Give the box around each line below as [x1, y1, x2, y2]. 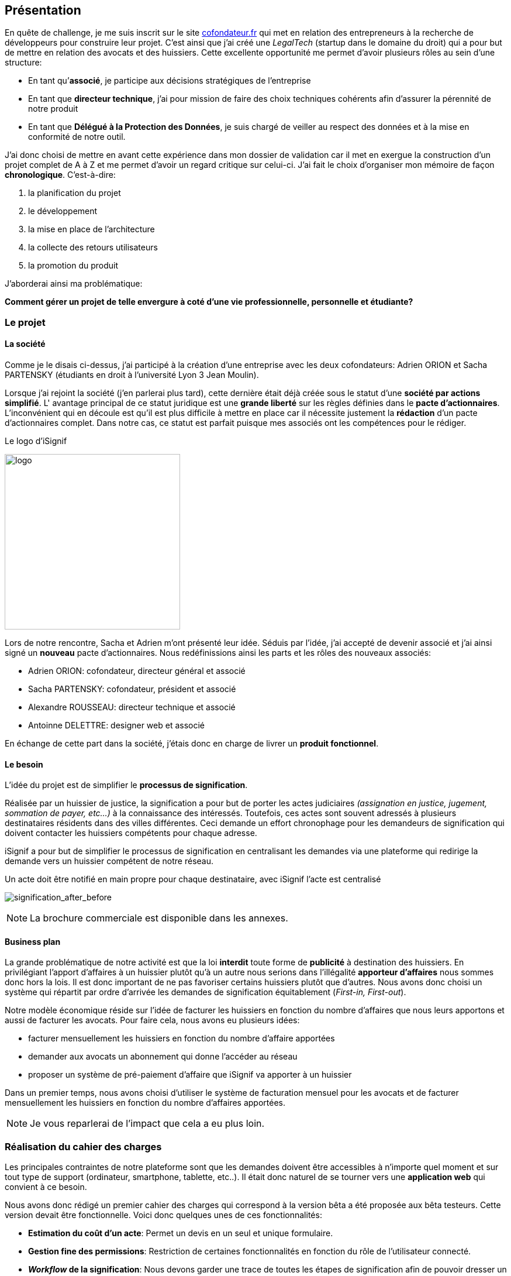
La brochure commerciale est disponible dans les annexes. [30, 912, 288, 924]
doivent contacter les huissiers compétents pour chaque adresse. [5, 828, 257, 838]
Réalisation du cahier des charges [5, 1140, 162, 1153]
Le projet [5, 316, 46, 328]
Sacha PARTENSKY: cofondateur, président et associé [28, 684, 236, 694]
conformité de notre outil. [28, 132, 126, 142]
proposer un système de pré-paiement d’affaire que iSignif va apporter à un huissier [28, 1069, 352, 1080]
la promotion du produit [28, 260, 119, 271]
